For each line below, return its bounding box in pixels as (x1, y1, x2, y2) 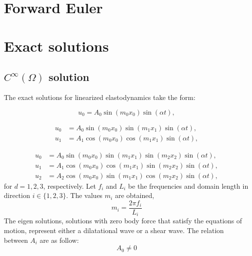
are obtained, (115, 190, 155, 200)
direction (4, 190, 30, 200)
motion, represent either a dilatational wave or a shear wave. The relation (4, 225, 224, 235)
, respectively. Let (43, 180, 96, 191)
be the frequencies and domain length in (128, 180, 249, 191)
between (4, 235, 28, 245)
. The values (66, 190, 103, 200)
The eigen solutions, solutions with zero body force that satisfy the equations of (4, 216, 242, 226)
